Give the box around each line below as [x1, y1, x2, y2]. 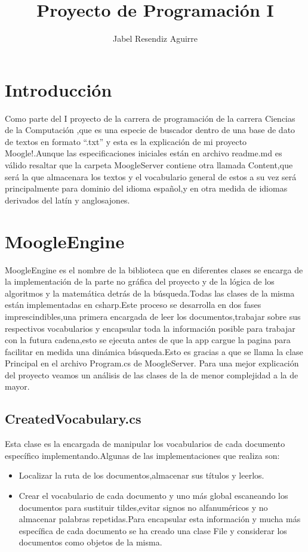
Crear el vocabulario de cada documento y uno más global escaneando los [19, 489, 288, 502]
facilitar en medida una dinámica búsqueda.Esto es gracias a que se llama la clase [5, 345, 303, 357]
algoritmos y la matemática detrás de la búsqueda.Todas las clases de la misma [5, 286, 295, 299]
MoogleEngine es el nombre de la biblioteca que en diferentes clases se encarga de [5, 263, 303, 276]
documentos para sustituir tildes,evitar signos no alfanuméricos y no [19, 501, 268, 513]
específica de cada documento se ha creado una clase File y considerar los [19, 524, 287, 536]
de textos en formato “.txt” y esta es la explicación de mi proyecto [5, 135, 247, 147]
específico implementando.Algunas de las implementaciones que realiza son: [5, 449, 280, 461]
